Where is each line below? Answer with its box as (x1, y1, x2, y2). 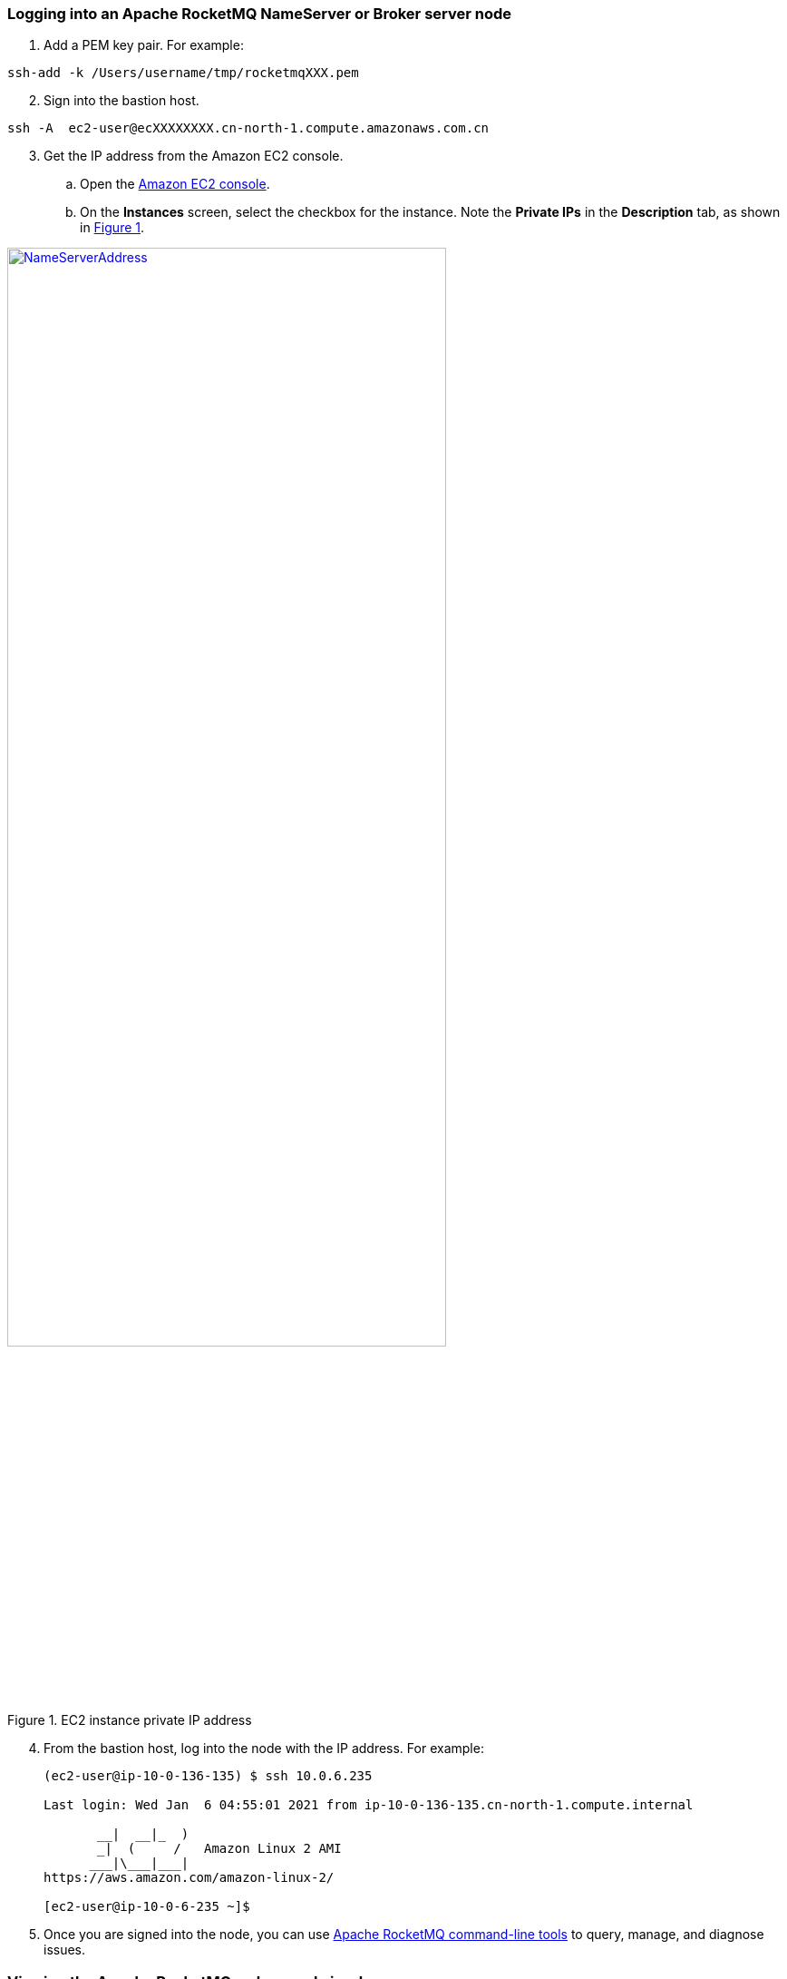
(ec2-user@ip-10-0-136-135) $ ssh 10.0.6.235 (44, 1768, 373, 1784)
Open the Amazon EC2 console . (80, 176, 270, 192)
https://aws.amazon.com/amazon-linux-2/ (44, 1870, 335, 1886)
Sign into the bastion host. (44, 93, 199, 109)
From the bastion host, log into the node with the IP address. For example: (44, 1740, 484, 1757)
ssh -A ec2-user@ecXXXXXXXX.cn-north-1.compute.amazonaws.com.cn (7, 121, 490, 136)
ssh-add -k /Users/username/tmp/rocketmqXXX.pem (7, 65, 359, 81)
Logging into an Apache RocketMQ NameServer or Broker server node (7, 5, 512, 23)
